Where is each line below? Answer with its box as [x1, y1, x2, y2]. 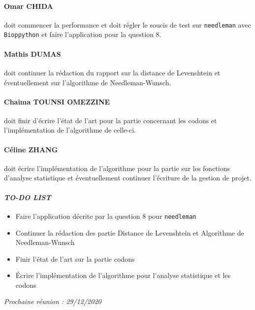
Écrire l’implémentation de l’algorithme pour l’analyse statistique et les [15, 270, 231, 280]
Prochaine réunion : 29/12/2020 [4, 296, 101, 307]
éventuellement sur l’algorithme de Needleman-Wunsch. [4, 77, 171, 87]
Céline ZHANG [4, 144, 58, 154]
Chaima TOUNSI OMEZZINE [4, 96, 110, 106]
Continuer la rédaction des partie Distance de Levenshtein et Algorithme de [15, 227, 244, 238]
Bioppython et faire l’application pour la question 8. [4, 29, 161, 39]
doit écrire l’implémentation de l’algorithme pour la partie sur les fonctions [4, 163, 230, 173]
